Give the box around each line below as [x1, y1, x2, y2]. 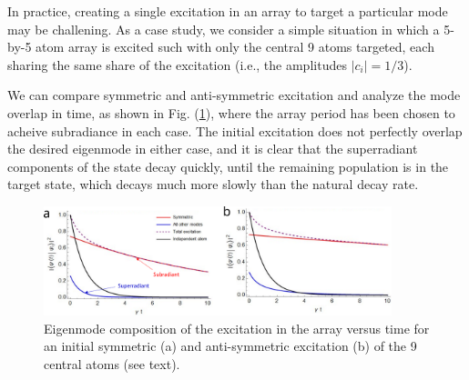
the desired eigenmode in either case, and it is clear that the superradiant [7, 139, 418, 158]
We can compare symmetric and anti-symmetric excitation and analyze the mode [7, 85, 461, 105]
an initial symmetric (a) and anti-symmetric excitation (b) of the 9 [44, 336, 417, 355]
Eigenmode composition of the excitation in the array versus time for [44, 318, 430, 337]
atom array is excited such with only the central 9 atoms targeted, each [36, 37, 434, 56]
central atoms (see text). [44, 354, 180, 373]
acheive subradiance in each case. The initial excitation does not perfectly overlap [7, 121, 463, 140]
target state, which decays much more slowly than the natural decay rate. [7, 175, 419, 194]
